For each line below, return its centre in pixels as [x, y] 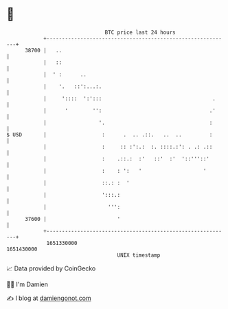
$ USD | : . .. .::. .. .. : [110, 135]
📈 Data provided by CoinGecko [51, 268]
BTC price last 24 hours [140, 32]
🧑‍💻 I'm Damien [27, 284]
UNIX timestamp [139, 255]
